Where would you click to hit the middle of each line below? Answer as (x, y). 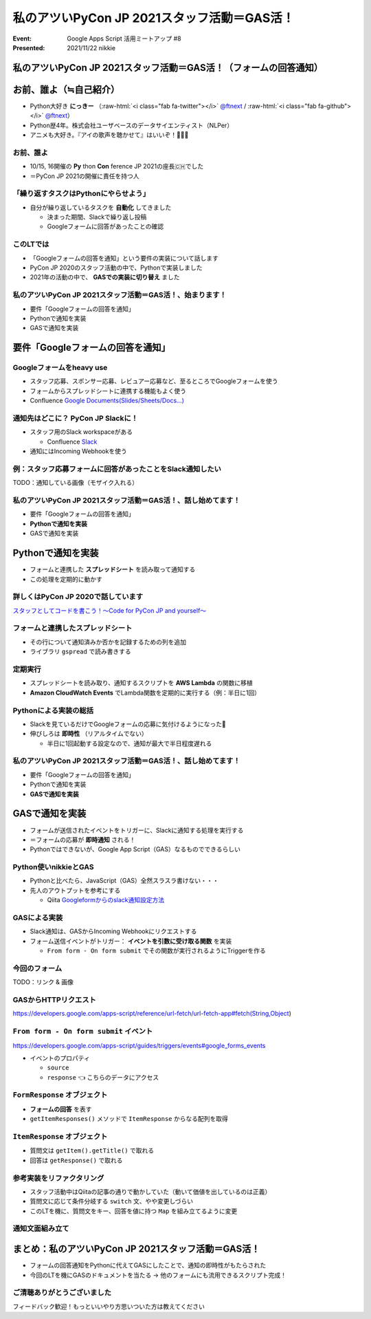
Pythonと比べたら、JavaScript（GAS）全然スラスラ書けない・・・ (124, 881)
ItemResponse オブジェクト (60, 1137)
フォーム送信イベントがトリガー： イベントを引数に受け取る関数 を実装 (131, 941)
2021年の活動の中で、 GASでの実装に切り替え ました (105, 277)
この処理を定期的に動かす (66, 579)
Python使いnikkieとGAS (53, 867)
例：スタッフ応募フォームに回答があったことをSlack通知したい (117, 469)
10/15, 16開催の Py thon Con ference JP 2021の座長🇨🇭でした (117, 166)
